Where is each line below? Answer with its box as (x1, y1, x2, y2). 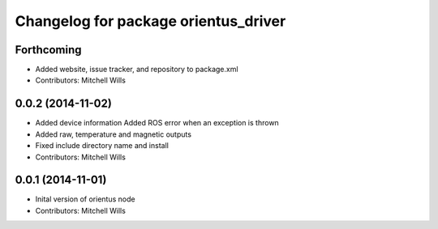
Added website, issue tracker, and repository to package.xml (35, 65, 238, 74)
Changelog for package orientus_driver (15, 12, 286, 30)
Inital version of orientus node (35, 194, 135, 204)
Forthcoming (15, 43, 82, 57)
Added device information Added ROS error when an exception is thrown (35, 118, 279, 128)
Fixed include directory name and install (35, 141, 170, 151)
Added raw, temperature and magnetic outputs (35, 129, 192, 139)
